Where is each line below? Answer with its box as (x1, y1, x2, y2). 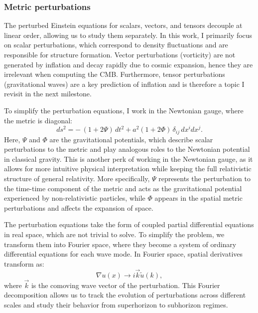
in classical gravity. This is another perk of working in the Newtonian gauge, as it (4, 153, 253, 164)
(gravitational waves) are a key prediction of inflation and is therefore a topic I (4, 78, 245, 89)
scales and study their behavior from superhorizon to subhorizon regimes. (4, 300, 228, 310)
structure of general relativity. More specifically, (4, 173, 150, 184)
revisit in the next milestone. (4, 88, 92, 99)
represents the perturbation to (158, 173, 251, 184)
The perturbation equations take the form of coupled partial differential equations (4, 219, 254, 230)
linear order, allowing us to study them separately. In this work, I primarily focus (4, 29, 253, 40)
